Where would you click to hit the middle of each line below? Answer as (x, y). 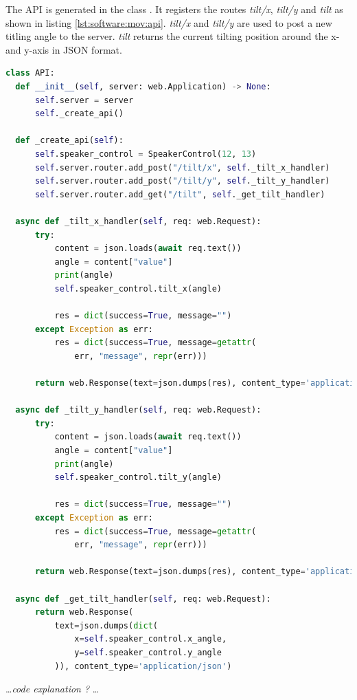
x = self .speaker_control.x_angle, (151, 639)
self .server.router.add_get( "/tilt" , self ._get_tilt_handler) (180, 194)
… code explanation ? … (53, 689)
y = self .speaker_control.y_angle (148, 652)
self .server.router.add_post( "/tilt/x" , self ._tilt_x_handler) (182, 167)
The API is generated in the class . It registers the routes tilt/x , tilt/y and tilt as (174, 9)
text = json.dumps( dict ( (106, 625)
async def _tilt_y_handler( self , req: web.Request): (138, 410)
